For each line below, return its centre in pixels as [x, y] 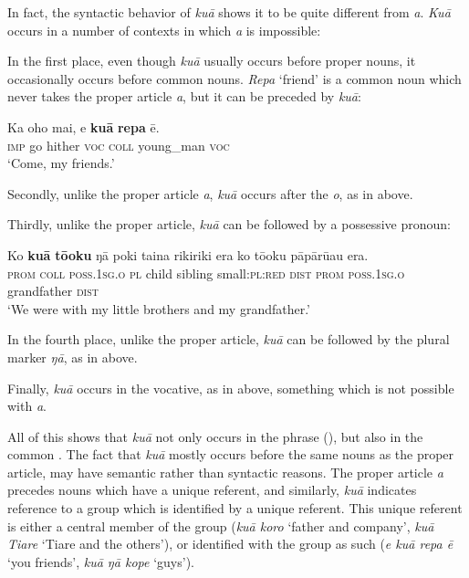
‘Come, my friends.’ [61, 163]
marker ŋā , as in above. [73, 357]
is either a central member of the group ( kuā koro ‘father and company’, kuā [221, 525]
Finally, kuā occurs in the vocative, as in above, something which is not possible [231, 388]
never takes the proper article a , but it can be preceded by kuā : [184, 96]
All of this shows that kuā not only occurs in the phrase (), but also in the [215, 436]
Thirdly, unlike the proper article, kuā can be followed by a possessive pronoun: [229, 224]
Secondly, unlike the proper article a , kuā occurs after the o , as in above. [210, 193]
